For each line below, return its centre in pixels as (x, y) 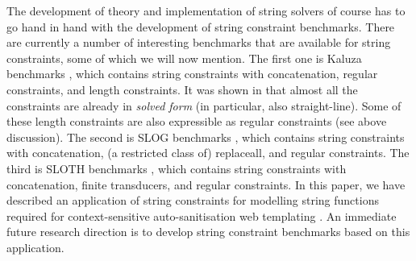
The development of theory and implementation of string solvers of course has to (206, 10)
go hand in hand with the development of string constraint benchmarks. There (201, 26)
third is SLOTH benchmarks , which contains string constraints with (177, 168)
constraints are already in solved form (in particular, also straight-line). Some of (204, 105)
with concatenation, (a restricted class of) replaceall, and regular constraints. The (208, 153)
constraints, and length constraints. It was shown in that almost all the (182, 89)
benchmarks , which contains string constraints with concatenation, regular (192, 74)
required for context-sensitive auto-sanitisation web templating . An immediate (202, 215)
